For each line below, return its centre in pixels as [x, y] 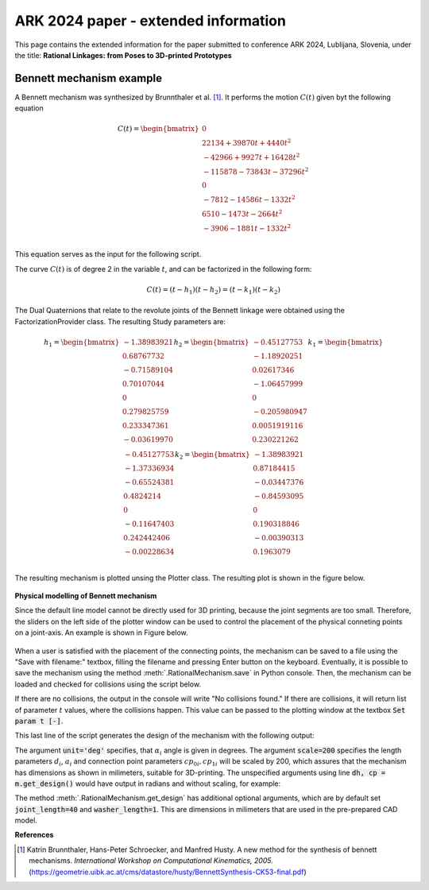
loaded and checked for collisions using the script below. [108, 684]
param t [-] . [39, 721]
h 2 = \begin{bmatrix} [211, 343]
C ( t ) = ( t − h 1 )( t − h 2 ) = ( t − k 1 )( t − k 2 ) [214, 290]
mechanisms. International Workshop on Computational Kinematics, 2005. [151, 861]
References [34, 835]
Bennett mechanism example [89, 78]
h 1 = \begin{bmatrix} [82, 343]
